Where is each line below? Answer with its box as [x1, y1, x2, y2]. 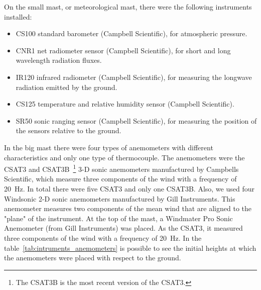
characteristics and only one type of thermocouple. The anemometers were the [4, 152, 245, 162]
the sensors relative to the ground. [16, 125, 121, 136]
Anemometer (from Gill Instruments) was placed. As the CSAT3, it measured [4, 223, 243, 233]
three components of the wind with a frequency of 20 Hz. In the [4, 232, 202, 243]
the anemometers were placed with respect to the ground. [4, 252, 181, 263]
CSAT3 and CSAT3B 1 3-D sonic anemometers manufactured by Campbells [4, 162, 239, 174]
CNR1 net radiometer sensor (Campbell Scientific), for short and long [16, 45, 231, 55]
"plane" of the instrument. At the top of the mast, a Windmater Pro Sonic [4, 213, 233, 223]
